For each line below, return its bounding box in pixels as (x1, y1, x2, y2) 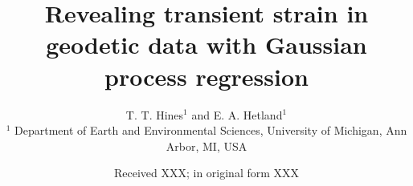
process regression (104, 59, 309, 92)
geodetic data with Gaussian (46, 28, 367, 61)
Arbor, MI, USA (166, 137, 247, 154)
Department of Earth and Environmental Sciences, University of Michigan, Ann (14, 122, 407, 139)
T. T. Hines (125, 106, 184, 123)
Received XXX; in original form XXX (113, 164, 300, 181)
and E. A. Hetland (191, 106, 283, 123)
